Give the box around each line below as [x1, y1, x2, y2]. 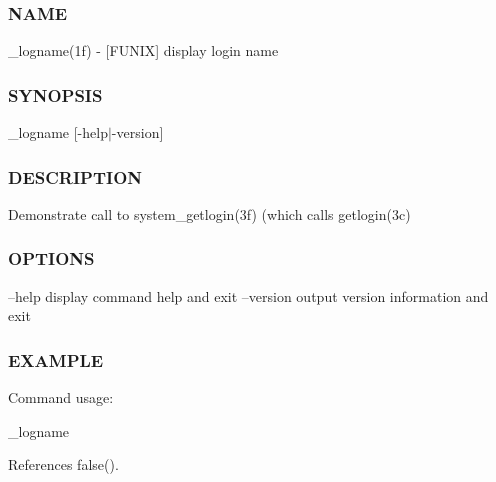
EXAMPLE [8, 347, 104, 372]
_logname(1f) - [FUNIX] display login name [8, 40, 279, 61]
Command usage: [8, 387, 114, 408]
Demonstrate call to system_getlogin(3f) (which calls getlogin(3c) [8, 203, 411, 224]
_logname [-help [8, 122, 108, 143]
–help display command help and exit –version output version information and [8, 285, 489, 306]
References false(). [8, 454, 119, 475]
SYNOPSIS [8, 82, 103, 107]
